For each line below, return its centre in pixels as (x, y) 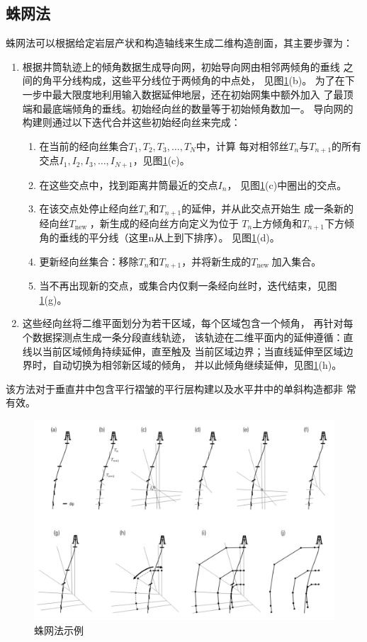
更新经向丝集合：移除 (89, 261)
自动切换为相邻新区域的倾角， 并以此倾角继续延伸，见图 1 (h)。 (197, 365)
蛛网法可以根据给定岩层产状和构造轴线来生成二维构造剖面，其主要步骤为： (179, 43)
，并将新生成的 (216, 261)
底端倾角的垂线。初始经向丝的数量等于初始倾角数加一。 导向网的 (203, 108)
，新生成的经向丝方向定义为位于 (164, 223)
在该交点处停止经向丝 (89, 208)
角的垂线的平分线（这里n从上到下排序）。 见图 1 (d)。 (159, 237)
